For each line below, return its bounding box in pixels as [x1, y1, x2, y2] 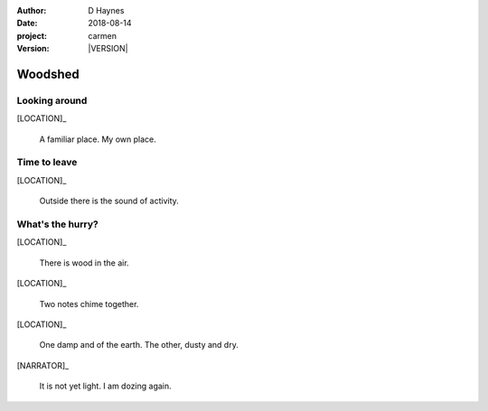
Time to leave [16, 156, 78, 169]
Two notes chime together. [39, 298, 139, 309]
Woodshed [16, 66, 80, 81]
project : [16, 30, 47, 41]
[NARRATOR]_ [16, 360, 70, 370]
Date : [16, 18, 38, 29]
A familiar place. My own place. [39, 134, 157, 145]
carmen [88, 30, 117, 41]
